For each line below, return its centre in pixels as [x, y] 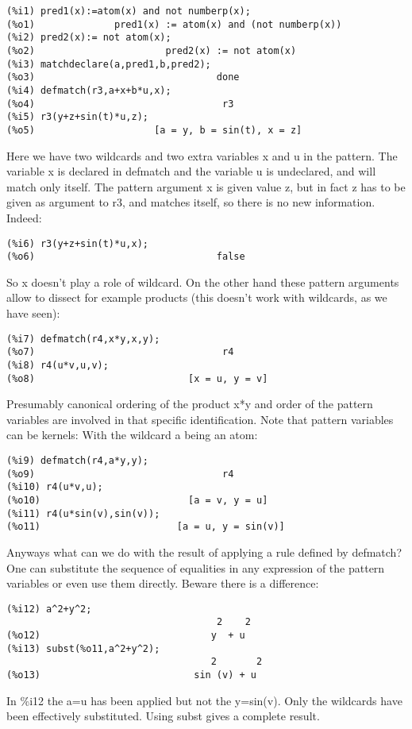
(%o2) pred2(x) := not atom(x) [152, 50]
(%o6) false [126, 257]
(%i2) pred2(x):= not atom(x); [89, 38]
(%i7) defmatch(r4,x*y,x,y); [83, 339]
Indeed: [24, 217]
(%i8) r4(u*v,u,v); [58, 365]
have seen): [33, 313]
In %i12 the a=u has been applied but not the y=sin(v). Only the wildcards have [204, 700]
